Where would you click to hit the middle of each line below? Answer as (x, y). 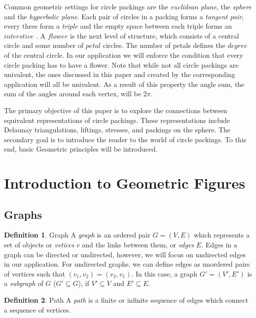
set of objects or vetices (39, 245)
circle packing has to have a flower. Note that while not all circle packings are (121, 64)
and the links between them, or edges (138, 245)
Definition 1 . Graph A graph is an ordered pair (77, 235)
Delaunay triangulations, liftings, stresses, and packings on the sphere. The (117, 130)
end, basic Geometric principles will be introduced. (81, 149)
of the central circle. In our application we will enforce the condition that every (124, 55)
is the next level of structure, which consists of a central (155, 35)
